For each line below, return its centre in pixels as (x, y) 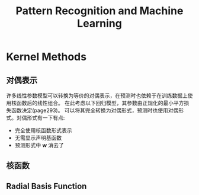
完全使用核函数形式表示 (43, 130)
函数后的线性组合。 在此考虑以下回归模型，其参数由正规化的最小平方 (100, 103)
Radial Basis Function (46, 186)
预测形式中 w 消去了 (39, 145)
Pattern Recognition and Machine (99, 11)
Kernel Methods (46, 57)
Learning (99, 23)
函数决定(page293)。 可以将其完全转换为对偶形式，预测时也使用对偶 (95, 110)
